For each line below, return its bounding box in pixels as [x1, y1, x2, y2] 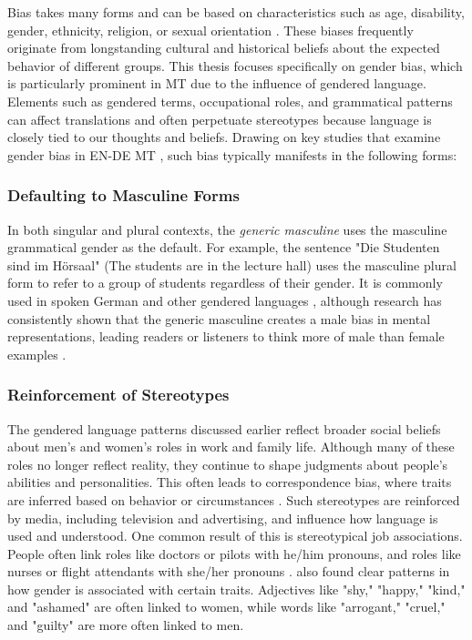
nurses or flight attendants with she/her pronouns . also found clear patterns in [7, 562, 450, 581]
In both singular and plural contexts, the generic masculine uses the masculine [7, 219, 447, 239]
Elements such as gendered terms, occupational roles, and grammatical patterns [7, 91, 453, 110]
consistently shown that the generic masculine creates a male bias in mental [7, 309, 431, 328]
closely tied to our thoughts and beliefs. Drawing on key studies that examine [7, 127, 441, 147]
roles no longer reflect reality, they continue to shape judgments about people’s [7, 454, 448, 473]
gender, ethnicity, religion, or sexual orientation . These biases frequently [7, 20, 414, 39]
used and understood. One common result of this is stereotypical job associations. [7, 526, 463, 545]
